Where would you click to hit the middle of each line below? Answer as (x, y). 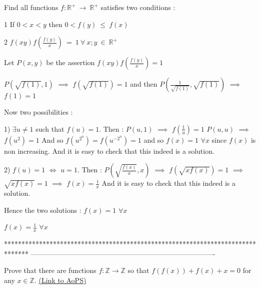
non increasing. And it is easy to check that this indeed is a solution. (109, 151)
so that (138, 270)
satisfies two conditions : (138, 7)
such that (50, 128)
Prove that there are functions (50, 270)
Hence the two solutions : (43, 210)
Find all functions (31, 7)
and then (144, 84)
